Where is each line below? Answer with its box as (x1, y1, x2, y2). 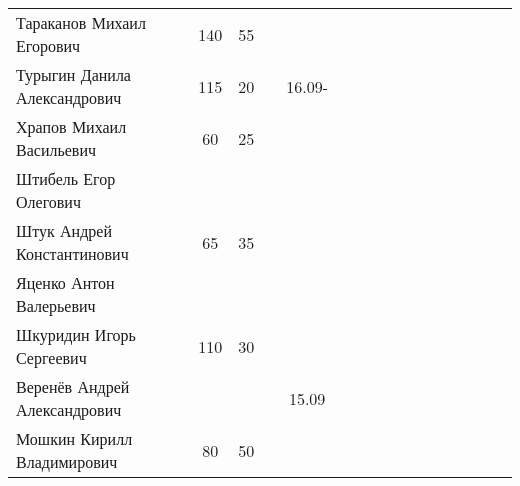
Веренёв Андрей (16, 375, 130, 398)
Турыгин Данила (16, 63, 131, 86)
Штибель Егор (16, 167, 116, 190)
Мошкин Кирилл (16, 427, 133, 450)
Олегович (16, 190, 81, 213)
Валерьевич (16, 294, 96, 317)
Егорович (16, 34, 81, 57)
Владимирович (16, 450, 118, 473)
